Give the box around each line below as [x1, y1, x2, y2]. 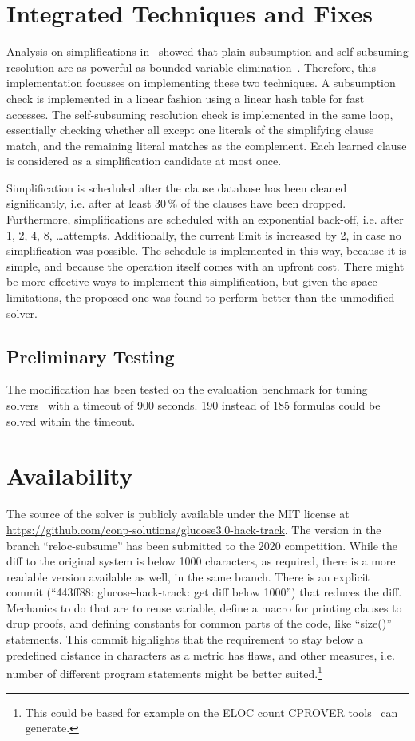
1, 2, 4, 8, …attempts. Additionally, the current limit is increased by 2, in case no [6, 226, 401, 243]
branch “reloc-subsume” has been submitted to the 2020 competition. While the [6, 537, 397, 553]
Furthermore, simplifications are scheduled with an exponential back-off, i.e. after [6, 211, 404, 228]
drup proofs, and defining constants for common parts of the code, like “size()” [6, 615, 392, 632]
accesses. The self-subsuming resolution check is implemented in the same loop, [6, 105, 393, 122]
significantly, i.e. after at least [6, 195, 152, 212]
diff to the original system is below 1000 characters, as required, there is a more [6, 553, 396, 569]
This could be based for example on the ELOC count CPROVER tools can [25, 703, 398, 720]
